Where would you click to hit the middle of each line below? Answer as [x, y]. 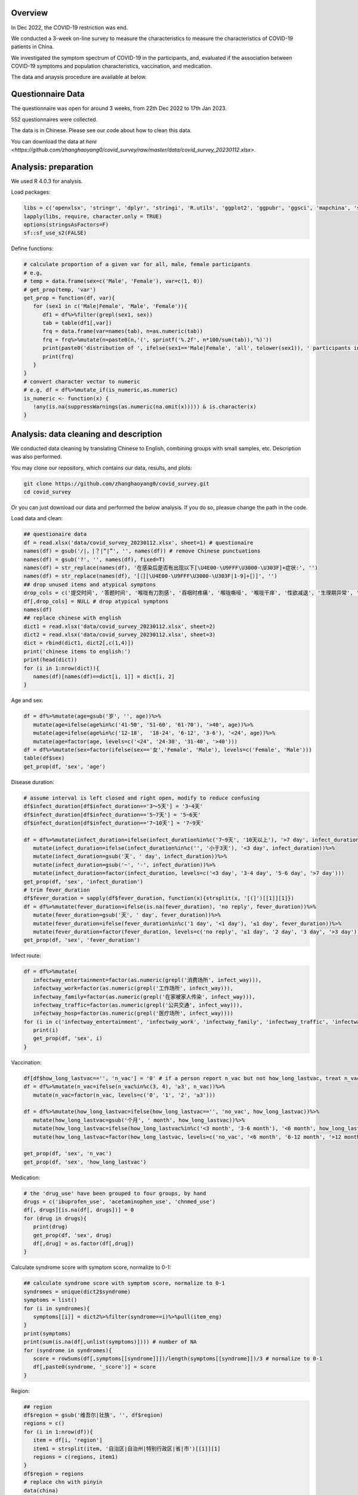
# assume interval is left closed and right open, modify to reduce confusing [141, 798]
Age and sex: [27, 700]
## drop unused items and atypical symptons [90, 584]
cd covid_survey [47, 492]
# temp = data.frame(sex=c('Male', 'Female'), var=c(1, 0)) [113, 281]
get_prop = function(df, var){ [70, 298]
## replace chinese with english [72, 618]
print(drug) [50, 1227]
